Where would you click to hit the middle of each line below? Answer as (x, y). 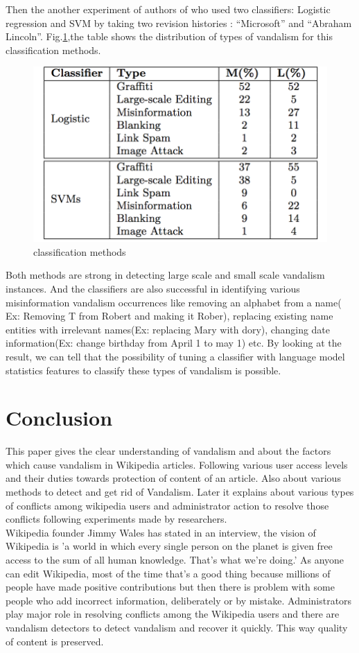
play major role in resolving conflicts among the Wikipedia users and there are (173, 614)
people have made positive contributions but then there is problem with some (170, 587)
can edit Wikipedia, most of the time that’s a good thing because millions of (168, 573)
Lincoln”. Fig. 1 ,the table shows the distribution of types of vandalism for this (169, 36)
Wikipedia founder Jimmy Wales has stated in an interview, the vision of (161, 532)
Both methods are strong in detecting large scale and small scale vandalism (165, 275)
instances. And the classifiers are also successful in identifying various (153, 288)
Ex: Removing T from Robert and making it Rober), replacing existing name (169, 316)
